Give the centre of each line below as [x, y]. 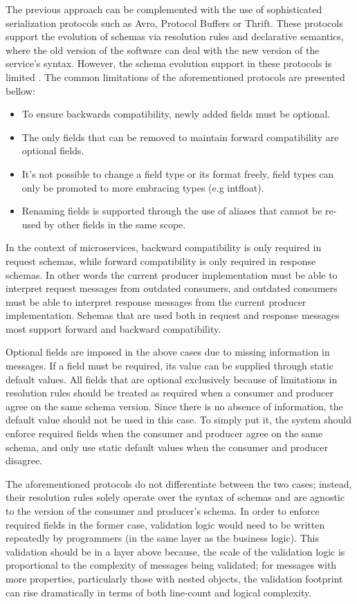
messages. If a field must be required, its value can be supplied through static [170, 366]
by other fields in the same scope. [115, 224]
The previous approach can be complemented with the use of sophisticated [164, 9]
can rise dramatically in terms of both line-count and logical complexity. [159, 592]
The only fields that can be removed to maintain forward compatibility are [180, 137]
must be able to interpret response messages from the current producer [156, 301]
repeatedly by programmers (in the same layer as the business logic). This [162, 538]
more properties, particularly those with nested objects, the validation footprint [174, 578]
